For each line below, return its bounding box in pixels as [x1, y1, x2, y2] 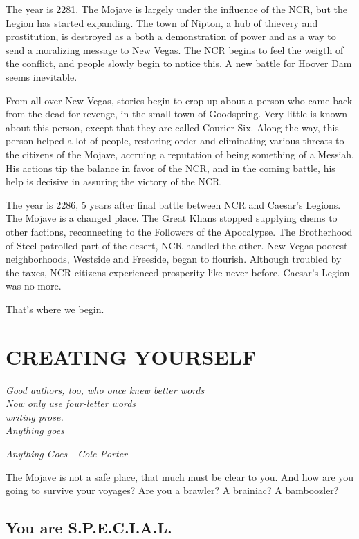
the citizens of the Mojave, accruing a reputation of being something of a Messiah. [6, 146, 354, 161]
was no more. [6, 278, 62, 293]
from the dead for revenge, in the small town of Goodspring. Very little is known [6, 106, 348, 121]
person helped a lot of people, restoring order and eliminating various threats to [6, 133, 344, 148]
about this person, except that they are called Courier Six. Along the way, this [6, 120, 339, 134]
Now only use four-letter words [6, 396, 136, 410]
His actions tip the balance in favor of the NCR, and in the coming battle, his [6, 160, 335, 175]
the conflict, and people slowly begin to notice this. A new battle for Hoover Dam [6, 56, 352, 70]
